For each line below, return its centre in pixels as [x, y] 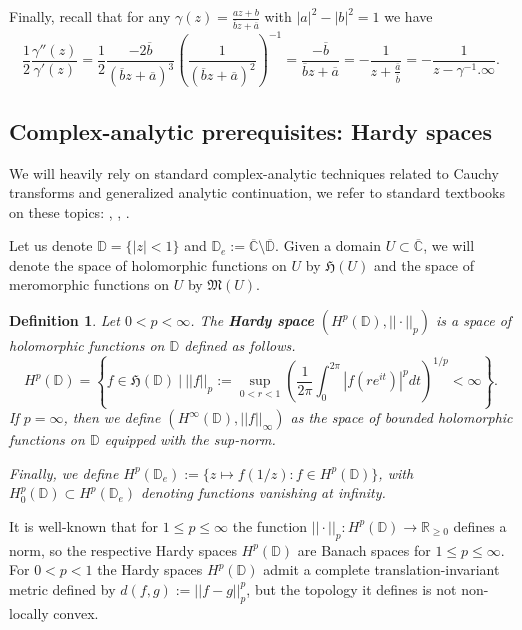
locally [29, 612]
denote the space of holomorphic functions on [148, 264]
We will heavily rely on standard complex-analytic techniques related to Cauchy [254, 172]
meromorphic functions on [89, 284]
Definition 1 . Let [64, 320]
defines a [480, 525]
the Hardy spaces [150, 569]
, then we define [112, 417]
